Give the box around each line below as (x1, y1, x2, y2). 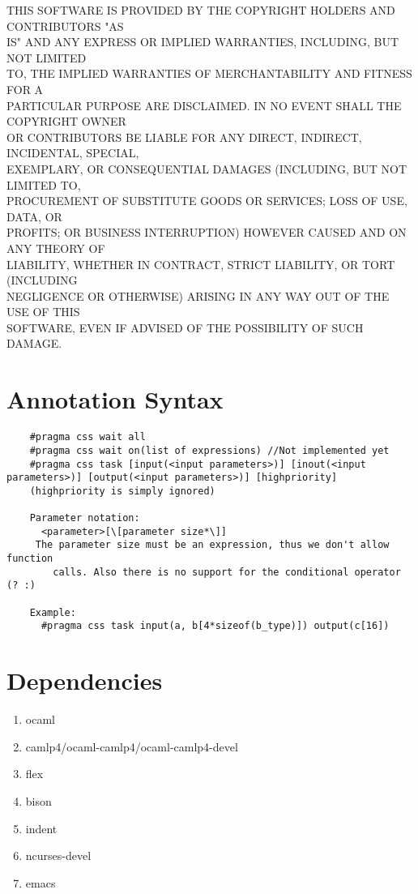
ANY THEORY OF (6, 239, 105, 256)
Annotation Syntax (6, 383, 224, 416)
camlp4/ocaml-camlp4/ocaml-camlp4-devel (25, 738, 238, 755)
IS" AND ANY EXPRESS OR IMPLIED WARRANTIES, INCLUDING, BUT (6, 33, 399, 50)
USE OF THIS (6, 303, 80, 320)
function (6, 553, 53, 565)
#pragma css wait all (29, 431, 146, 443)
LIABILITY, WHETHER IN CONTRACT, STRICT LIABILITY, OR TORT (6, 255, 395, 272)
